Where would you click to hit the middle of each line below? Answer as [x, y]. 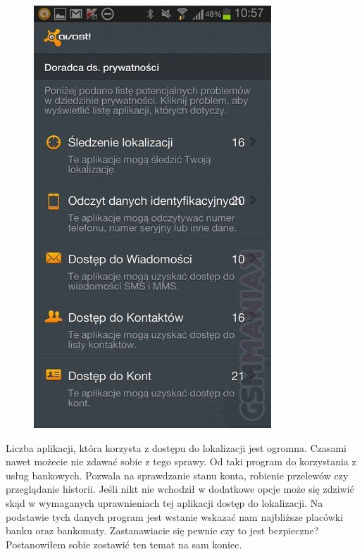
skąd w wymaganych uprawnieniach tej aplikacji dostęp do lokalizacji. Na [164, 502]
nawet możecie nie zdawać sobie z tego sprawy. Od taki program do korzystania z [181, 461]
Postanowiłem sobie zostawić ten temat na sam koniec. [124, 544]
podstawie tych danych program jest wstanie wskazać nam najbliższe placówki [175, 516]
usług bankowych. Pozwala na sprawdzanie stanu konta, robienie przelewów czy [177, 475]
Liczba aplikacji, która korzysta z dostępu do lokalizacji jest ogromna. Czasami [176, 447]
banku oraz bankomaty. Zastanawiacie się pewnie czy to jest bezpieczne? [162, 530]
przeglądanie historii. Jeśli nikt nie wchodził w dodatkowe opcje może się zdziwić [180, 489]
